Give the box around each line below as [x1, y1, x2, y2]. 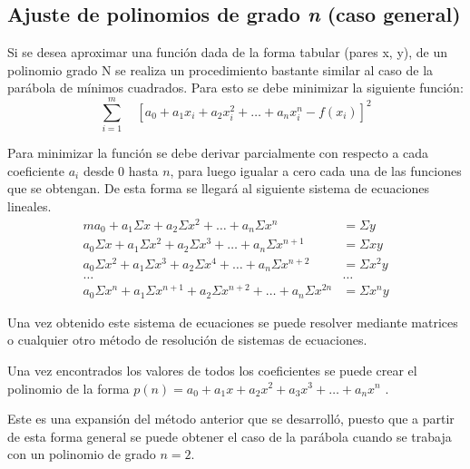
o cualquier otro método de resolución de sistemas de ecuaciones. [7, 330, 367, 349]
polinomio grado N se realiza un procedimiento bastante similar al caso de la [7, 60, 434, 79]
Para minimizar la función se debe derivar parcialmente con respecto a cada [7, 143, 429, 162]
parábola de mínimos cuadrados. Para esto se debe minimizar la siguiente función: [7, 78, 464, 97]
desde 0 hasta [83, 161, 159, 180]
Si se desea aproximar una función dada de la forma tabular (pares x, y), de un [7, 43, 448, 62]
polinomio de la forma [7, 378, 130, 397]
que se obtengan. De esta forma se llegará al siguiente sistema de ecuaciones [7, 179, 430, 198]
